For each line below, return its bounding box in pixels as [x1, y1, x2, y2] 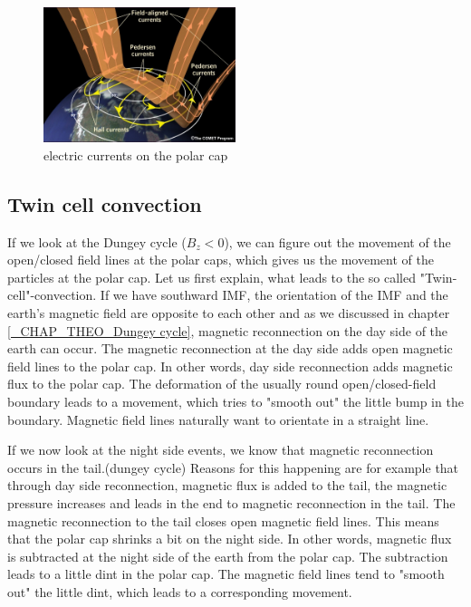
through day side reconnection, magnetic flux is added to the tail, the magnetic [7, 476, 447, 495]
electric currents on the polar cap [43, 145, 228, 164]
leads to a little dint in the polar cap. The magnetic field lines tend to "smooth [7, 564, 445, 583]
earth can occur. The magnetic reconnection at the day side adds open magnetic [7, 339, 453, 358]
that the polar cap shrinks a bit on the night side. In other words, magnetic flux [7, 529, 452, 548]
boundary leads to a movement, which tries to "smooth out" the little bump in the [7, 391, 464, 410]
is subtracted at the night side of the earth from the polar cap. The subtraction [7, 546, 448, 565]
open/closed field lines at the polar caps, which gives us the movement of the [7, 250, 434, 269]
